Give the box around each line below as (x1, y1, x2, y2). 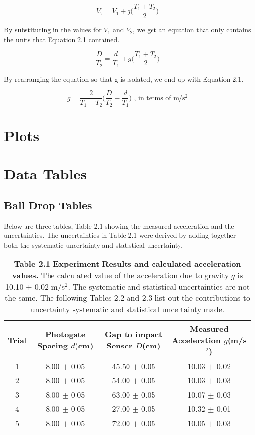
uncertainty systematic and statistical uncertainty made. (30, 303, 225, 315)
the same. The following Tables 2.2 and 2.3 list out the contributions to (5, 291, 250, 303)
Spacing (37, 340, 68, 351)
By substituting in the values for (4, 25, 102, 35)
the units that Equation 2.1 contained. (4, 34, 120, 44)
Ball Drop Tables (4, 198, 92, 213)
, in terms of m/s (134, 94, 185, 102)
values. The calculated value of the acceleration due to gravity (12, 269, 229, 281)
